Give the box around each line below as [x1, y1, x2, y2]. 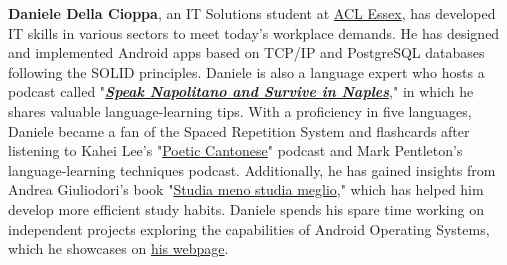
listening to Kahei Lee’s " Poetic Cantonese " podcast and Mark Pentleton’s [8, 140, 463, 161]
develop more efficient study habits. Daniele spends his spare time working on [8, 198, 484, 219]
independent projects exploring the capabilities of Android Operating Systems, [8, 218, 490, 239]
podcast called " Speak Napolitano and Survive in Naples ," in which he [8, 81, 474, 102]
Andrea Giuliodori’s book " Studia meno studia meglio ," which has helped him [8, 179, 484, 200]
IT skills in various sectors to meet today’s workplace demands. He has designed [8, 22, 500, 43]
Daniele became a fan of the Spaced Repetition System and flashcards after [8, 120, 470, 141]
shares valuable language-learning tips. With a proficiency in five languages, [8, 100, 472, 121]
